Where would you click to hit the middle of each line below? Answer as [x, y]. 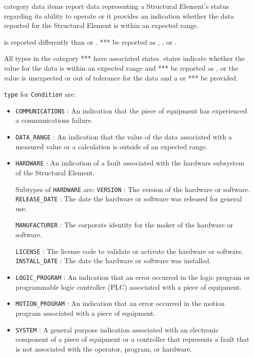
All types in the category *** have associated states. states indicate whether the [124, 58]
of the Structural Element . [55, 172]
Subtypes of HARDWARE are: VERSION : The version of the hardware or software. [133, 189]
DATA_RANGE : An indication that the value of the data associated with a [124, 137]
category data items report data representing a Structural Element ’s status [116, 6]
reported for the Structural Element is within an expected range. [101, 25]
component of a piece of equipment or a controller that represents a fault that [132, 339]
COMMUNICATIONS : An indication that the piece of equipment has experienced [131, 110]
